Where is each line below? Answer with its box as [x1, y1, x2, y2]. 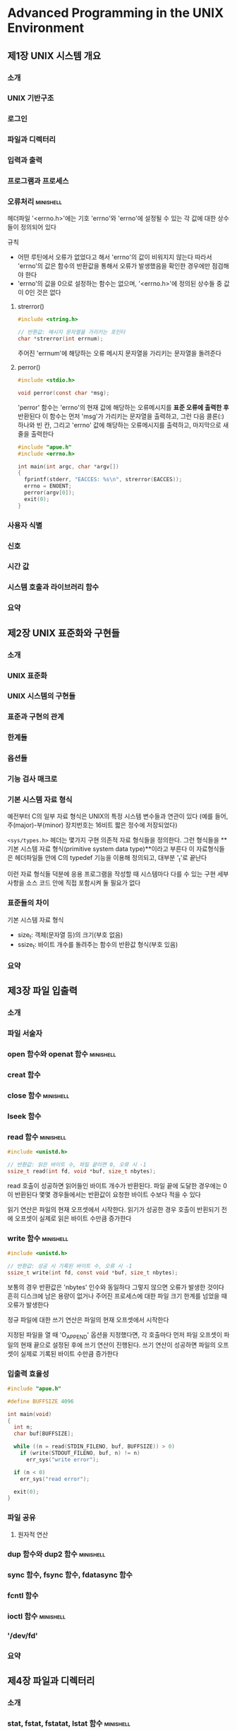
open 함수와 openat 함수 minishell [7, 1049, 116, 1059]
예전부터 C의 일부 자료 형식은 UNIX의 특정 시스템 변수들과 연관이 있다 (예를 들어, [7, 812, 229, 821]
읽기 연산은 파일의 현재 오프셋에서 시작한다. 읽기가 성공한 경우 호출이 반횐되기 [7, 1205, 220, 1214]
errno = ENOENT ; [24, 483, 72, 490]
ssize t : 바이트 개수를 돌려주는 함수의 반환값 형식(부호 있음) [17, 940, 178, 950]
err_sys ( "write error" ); [25, 1456, 99, 1463]
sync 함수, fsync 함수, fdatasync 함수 [7, 1570, 133, 1580]
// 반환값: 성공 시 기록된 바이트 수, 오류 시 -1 [7, 1263, 133, 1270]
